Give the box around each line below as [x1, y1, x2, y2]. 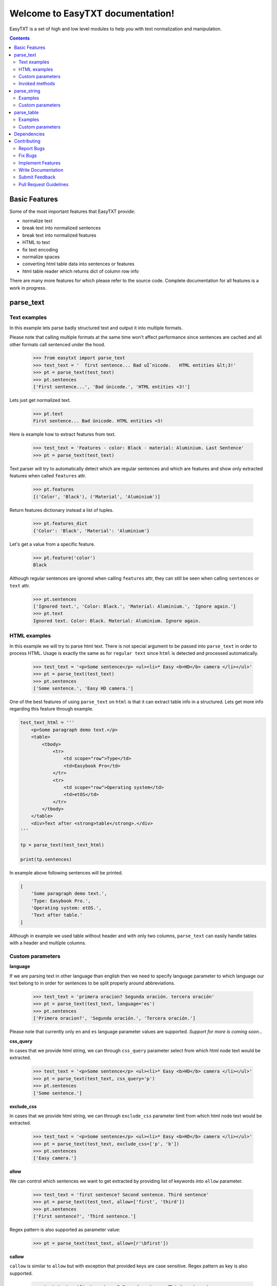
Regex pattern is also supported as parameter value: [9, 1226, 121, 1233]
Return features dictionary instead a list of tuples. [9, 507, 114, 513]
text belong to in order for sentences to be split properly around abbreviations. [9, 980, 175, 986]
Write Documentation [18, 167, 64, 173]
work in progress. [9, 284, 47, 291]
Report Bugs [18, 145, 45, 151]
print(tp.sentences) [20, 856, 72, 862]
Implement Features [18, 159, 61, 166]
